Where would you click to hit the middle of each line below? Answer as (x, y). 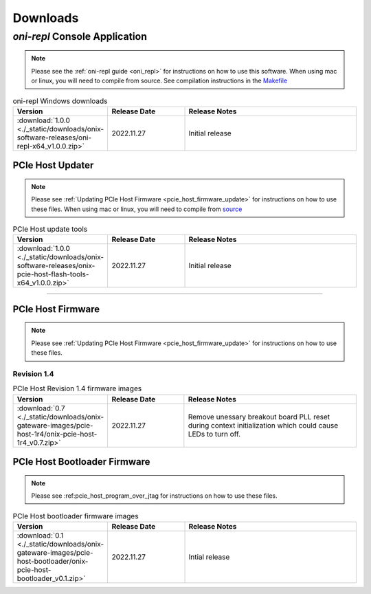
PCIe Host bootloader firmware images (76, 516)
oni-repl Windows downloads (60, 101)
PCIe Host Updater (53, 165)
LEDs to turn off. (214, 434)
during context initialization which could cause (263, 425)
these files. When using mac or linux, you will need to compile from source (137, 209)
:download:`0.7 (41, 408)
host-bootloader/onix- (53, 561)
